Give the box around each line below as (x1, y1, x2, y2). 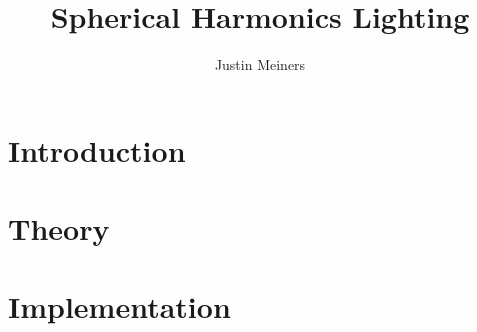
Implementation (8, 286, 231, 327)
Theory (8, 208, 110, 249)
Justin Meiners (214, 54, 306, 75)
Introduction (8, 129, 186, 170)
